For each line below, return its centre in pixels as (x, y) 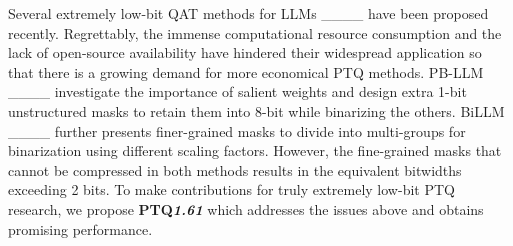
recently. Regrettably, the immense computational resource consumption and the (255, 32)
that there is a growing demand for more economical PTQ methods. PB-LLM (246, 71)
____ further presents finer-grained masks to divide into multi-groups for (237, 130)
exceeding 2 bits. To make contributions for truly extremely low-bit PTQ (231, 189)
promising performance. (80, 228)
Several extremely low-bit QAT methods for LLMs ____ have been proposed (248, 13)
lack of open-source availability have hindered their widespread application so (245, 52)
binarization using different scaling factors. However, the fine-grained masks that (255, 150)
